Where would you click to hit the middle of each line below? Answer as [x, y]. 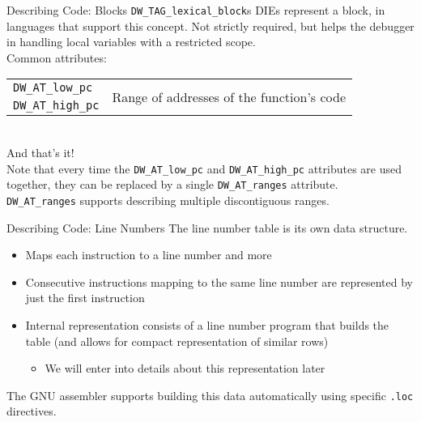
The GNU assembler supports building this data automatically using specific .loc [210, 395]
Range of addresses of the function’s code [229, 96]
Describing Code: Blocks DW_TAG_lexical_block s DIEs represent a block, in [196, 10]
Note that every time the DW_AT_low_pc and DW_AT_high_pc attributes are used [204, 168]
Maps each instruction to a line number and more [149, 255]
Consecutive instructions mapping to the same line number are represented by [219, 281]
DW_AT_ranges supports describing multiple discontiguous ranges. [168, 200]
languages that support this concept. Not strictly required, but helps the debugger [210, 26]
